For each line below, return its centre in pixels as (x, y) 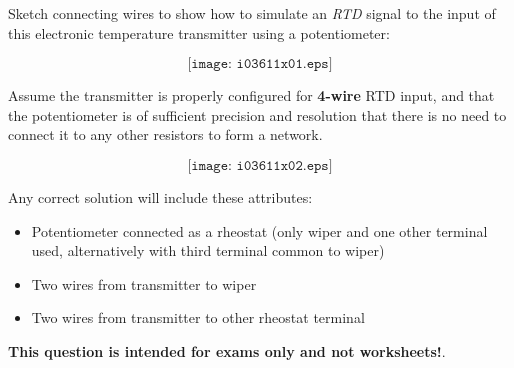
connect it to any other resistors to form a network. (165, 134)
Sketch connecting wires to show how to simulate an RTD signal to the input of (252, 13)
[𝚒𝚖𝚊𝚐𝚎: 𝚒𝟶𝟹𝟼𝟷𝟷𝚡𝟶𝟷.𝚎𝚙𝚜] (260, 64)
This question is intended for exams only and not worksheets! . (227, 350)
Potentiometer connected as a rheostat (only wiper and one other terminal (259, 230)
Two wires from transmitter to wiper (144, 283)
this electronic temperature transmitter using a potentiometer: (199, 32)
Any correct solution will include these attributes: (160, 196)
